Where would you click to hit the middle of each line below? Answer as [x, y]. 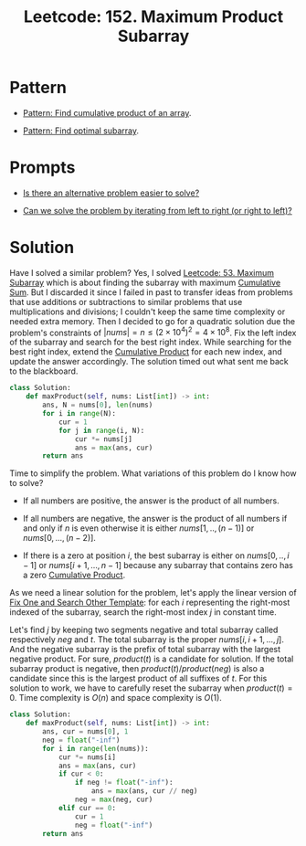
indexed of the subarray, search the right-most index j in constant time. [143, 612]
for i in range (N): [79, 414]
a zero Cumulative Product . [74, 575]
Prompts [42, 168]
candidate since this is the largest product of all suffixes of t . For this [138, 679]
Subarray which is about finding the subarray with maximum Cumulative [145, 282]
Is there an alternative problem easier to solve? [111, 193]
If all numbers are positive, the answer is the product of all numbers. [151, 501]
